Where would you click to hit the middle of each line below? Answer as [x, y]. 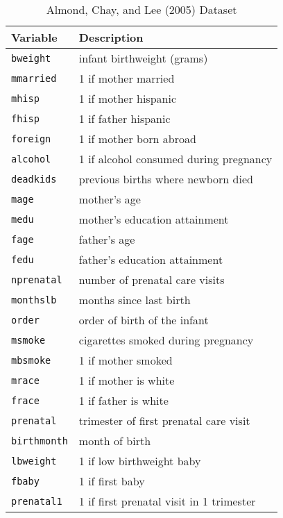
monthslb [34, 300]
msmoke [28, 340]
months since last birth [135, 300]
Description [111, 37]
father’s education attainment [151, 259]
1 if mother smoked [126, 360]
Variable [34, 37]
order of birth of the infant [144, 320]
